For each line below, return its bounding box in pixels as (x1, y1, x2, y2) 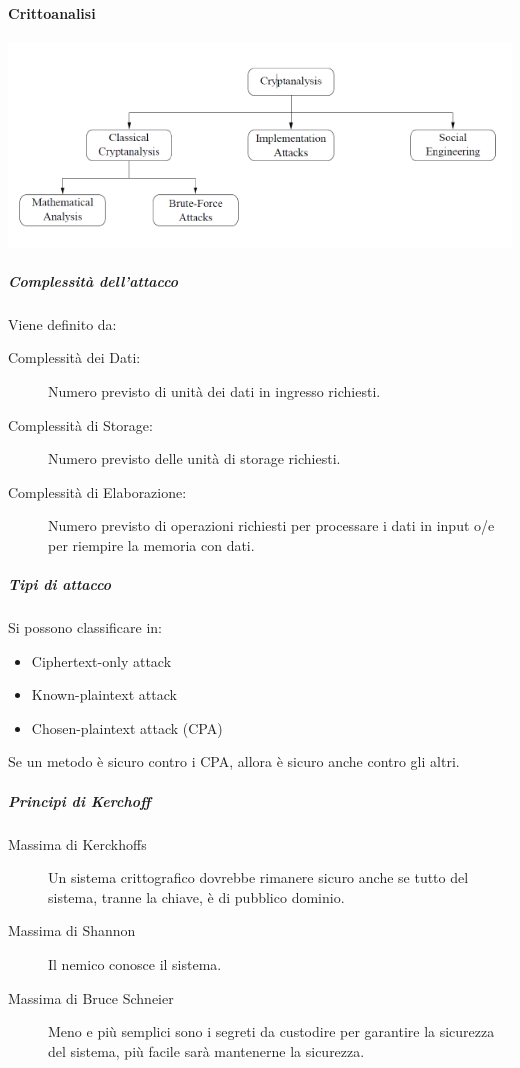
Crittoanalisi (8, 2, 96, 23)
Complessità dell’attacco (8, 270, 179, 291)
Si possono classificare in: (8, 617, 162, 638)
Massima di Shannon (8, 920, 136, 941)
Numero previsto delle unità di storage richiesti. (48, 448, 341, 469)
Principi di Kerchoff (8, 790, 151, 811)
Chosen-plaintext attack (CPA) (31, 717, 223, 738)
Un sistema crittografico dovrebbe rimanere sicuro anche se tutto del (48, 867, 469, 888)
